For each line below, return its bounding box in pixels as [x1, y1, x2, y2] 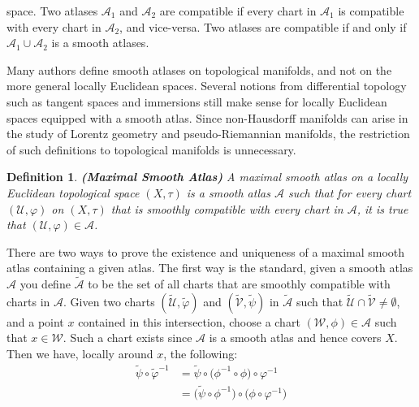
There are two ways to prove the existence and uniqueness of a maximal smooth [6, 243, 405, 260]
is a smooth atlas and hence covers [209, 329, 382, 346]
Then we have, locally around [6, 344, 153, 362]
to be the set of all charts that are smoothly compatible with [88, 275, 391, 292]
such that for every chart [287, 184, 412, 201]
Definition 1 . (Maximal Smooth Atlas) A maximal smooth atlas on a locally [6, 168, 408, 185]
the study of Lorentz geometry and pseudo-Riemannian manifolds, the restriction [6, 125, 410, 142]
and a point [6, 313, 64, 330]
